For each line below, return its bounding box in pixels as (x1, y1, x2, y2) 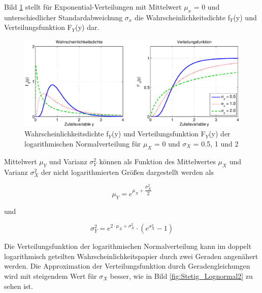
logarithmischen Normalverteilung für (24, 138, 141, 149)
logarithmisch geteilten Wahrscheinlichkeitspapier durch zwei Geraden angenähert (4, 250, 258, 261)
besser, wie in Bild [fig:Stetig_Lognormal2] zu (110, 270, 253, 281)
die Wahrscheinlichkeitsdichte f (134, 12, 230, 22)
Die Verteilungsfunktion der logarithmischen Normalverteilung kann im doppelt (4, 241, 252, 251)
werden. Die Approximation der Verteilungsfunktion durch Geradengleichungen (4, 261, 250, 271)
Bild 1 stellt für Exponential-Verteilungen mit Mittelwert (4, 2, 182, 12)
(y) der (209, 128, 231, 139)
